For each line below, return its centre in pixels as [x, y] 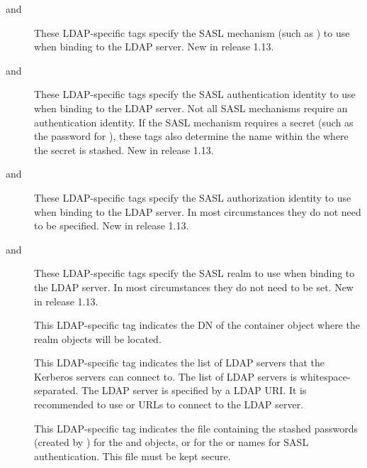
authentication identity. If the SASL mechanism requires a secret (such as [194, 122]
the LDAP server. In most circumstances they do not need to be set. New [194, 287]
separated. [56, 390]
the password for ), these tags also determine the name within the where [191, 136]
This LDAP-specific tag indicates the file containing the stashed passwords [196, 428]
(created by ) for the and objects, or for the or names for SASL [171, 442]
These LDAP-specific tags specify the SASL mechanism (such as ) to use [192, 32]
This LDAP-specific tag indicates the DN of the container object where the [197, 325]
